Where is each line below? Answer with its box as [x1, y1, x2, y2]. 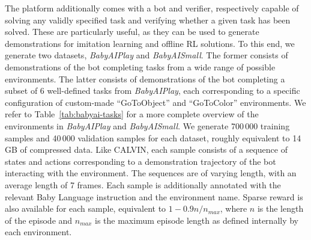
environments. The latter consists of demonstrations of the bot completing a [5, 72, 285, 85]
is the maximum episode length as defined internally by [95, 214, 299, 226]
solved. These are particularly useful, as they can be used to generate [5, 25, 259, 38]
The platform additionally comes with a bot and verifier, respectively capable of [5, 2, 299, 14]
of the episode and [5, 214, 73, 226]
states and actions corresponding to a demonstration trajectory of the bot [5, 155, 276, 167]
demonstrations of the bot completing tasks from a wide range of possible [5, 60, 276, 73]
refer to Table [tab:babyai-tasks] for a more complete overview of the [5, 108, 259, 120]
